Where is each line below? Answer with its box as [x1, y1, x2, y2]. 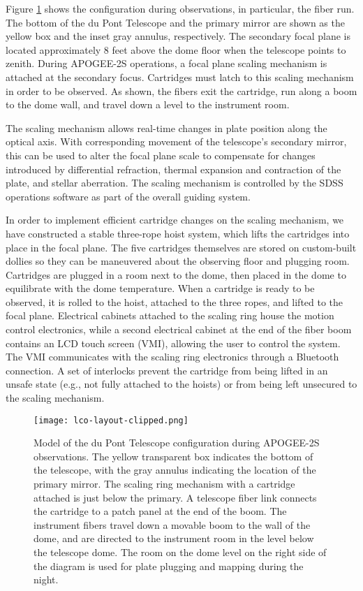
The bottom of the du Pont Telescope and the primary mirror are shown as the [6, 15, 345, 29]
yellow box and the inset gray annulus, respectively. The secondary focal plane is [6, 29, 351, 43]
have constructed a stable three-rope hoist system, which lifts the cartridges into [6, 226, 350, 240]
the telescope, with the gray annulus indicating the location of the [34, 462, 316, 477]
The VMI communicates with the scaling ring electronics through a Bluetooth [6, 349, 339, 364]
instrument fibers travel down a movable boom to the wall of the [34, 517, 311, 532]
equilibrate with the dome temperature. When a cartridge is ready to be [6, 281, 315, 295]
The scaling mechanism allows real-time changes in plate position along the [6, 120, 327, 135]
